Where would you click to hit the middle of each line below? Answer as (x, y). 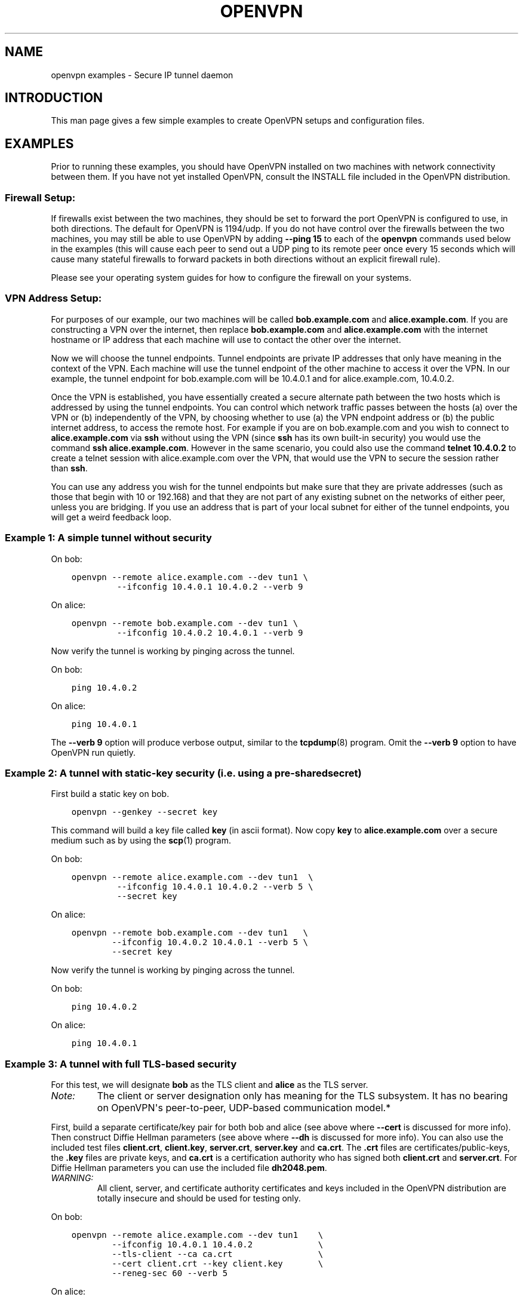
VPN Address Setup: (53, 298)
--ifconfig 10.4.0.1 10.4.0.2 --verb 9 (210, 586)
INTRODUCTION (54, 98)
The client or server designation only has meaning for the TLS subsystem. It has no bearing (302, 1096)
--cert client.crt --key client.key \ (218, 1264)
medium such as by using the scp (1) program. (141, 841)
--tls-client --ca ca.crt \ (218, 1254)
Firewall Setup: (40, 197)
